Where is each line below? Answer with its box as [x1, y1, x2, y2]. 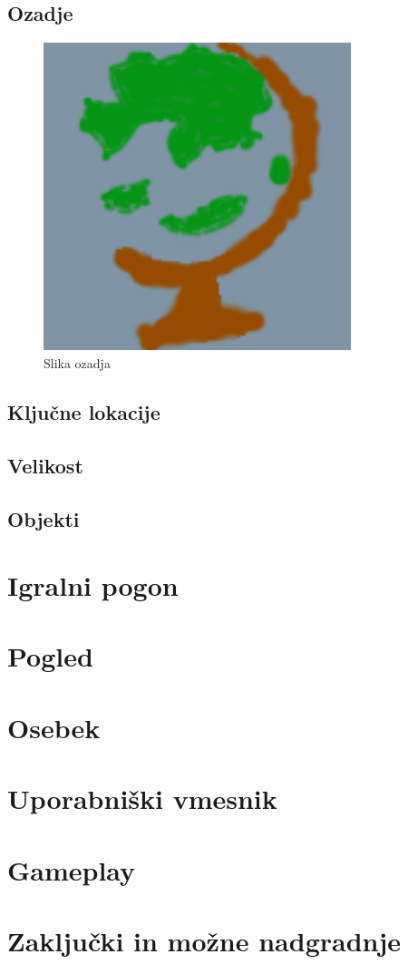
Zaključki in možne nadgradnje [7, 921, 402, 959]
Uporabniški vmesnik [7, 780, 277, 817]
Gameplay [7, 851, 136, 888]
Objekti [7, 504, 80, 532]
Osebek [7, 708, 101, 745]
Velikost [7, 451, 83, 479]
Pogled [7, 638, 93, 675]
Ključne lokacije [7, 397, 160, 425]
